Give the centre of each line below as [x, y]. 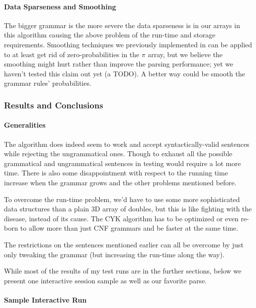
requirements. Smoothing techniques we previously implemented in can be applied [128, 44]
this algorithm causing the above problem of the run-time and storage [110, 35]
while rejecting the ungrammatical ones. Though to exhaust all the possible [118, 154]
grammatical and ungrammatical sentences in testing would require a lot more [123, 163]
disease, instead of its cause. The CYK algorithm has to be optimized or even [121, 218]
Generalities [25, 125]
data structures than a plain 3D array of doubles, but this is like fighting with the [128, 209]
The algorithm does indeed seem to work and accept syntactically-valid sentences [127, 144]
